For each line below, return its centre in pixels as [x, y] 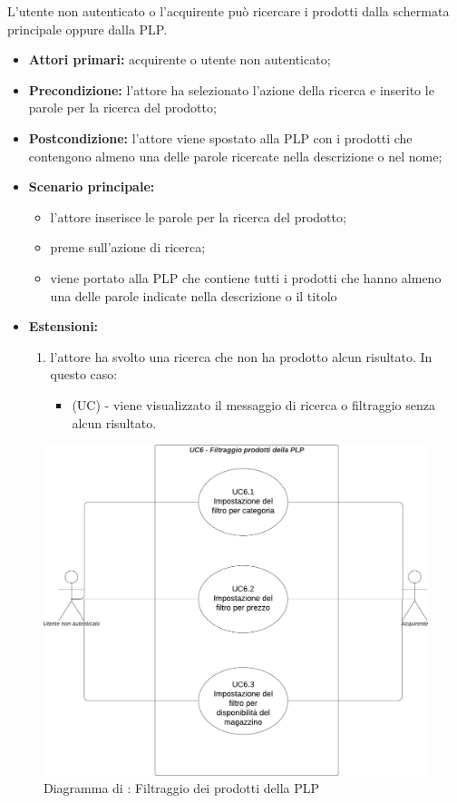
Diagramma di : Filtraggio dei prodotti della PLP [182, 788]
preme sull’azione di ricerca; [128, 247]
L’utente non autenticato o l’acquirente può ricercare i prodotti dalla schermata [228, 11]
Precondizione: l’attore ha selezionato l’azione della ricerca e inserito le [231, 89]
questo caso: [84, 374]
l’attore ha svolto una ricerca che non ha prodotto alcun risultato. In [241, 356]
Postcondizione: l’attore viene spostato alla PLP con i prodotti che [220, 137]
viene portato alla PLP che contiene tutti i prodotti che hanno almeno [246, 277]
